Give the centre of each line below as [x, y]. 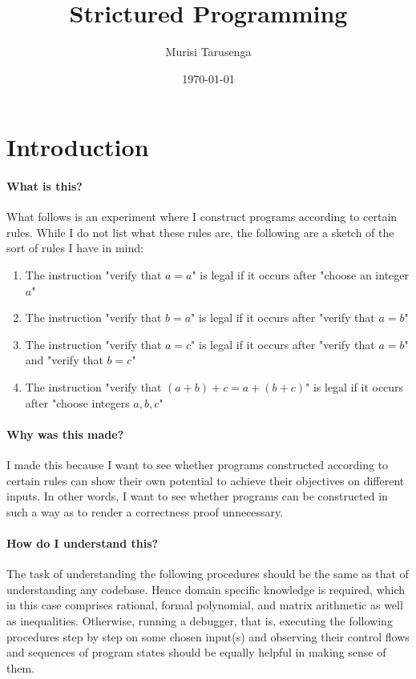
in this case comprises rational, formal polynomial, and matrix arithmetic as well [205, 605]
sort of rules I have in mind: [75, 248]
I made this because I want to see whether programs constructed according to [198, 465]
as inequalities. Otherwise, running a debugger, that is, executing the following [200, 620]
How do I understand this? [83, 543]
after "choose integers [77, 402]
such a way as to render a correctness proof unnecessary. [145, 511]
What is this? [44, 186]
